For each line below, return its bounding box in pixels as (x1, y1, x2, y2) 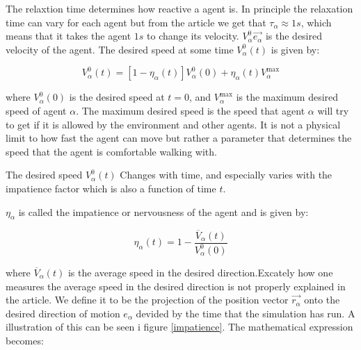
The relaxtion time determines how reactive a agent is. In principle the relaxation (6, 1, 353, 15)
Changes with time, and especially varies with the (120, 167, 332, 182)
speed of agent (6, 103, 67, 117)
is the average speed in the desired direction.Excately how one (67, 265, 333, 279)
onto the (304, 292, 340, 307)
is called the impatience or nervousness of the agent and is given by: (18, 204, 309, 219)
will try (317, 103, 349, 117)
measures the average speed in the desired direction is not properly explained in (6, 278, 346, 293)
